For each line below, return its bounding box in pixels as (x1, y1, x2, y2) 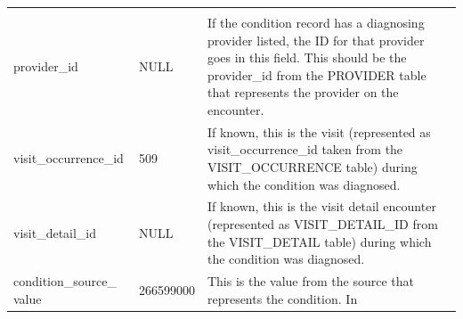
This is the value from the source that (207, 272, 415, 290)
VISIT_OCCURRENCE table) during (207, 158, 418, 176)
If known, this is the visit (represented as (207, 122, 431, 141)
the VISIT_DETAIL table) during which (207, 232, 432, 250)
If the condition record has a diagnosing (207, 13, 425, 31)
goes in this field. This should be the (207, 48, 407, 67)
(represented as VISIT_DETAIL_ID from (207, 215, 438, 233)
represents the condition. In (207, 289, 358, 307)
